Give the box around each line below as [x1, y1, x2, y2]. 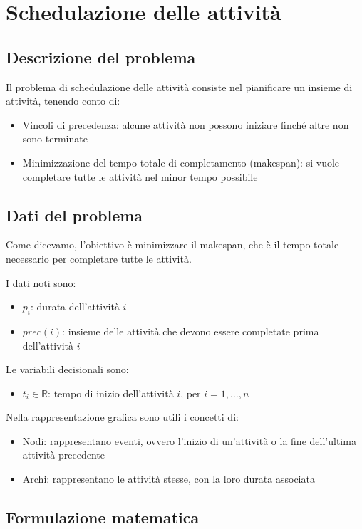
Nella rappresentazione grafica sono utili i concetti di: [6, 409, 239, 424]
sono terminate [22, 131, 88, 146]
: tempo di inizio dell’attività [48, 385, 174, 400]
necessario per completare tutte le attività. [6, 251, 192, 266]
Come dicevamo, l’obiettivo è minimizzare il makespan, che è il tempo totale [6, 237, 339, 252]
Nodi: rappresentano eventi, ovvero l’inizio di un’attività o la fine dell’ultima [22, 433, 356, 448]
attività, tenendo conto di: [6, 93, 120, 108]
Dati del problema [6, 204, 143, 226]
